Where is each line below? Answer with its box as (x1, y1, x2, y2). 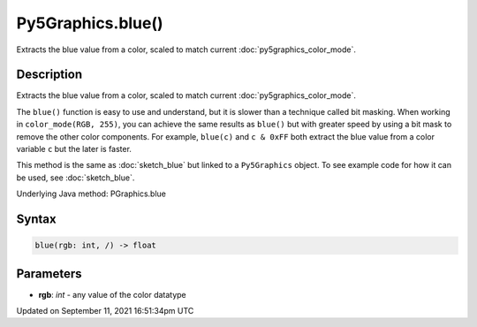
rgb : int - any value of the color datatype (38, 289, 187, 300)
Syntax (16, 212, 57, 226)
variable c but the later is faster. (16, 144, 132, 155)
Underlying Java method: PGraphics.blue (16, 188, 167, 199)
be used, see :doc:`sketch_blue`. (16, 172, 135, 183)
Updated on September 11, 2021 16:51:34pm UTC (16, 306, 194, 316)
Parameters (16, 266, 82, 281)
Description (16, 67, 83, 82)
